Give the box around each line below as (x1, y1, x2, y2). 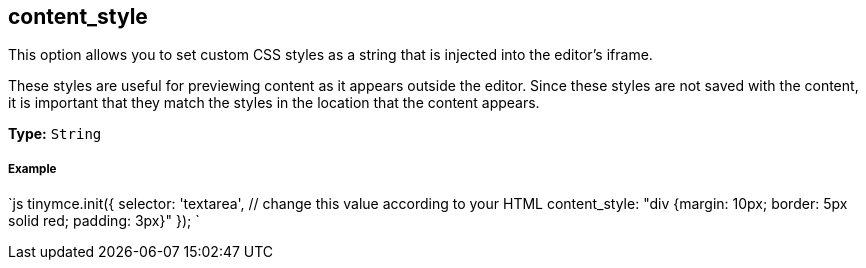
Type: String (8, 125, 102, 143)
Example (8, 161, 57, 176)
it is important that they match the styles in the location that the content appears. (8, 94, 540, 112)
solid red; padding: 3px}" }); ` (8, 212, 200, 230)
